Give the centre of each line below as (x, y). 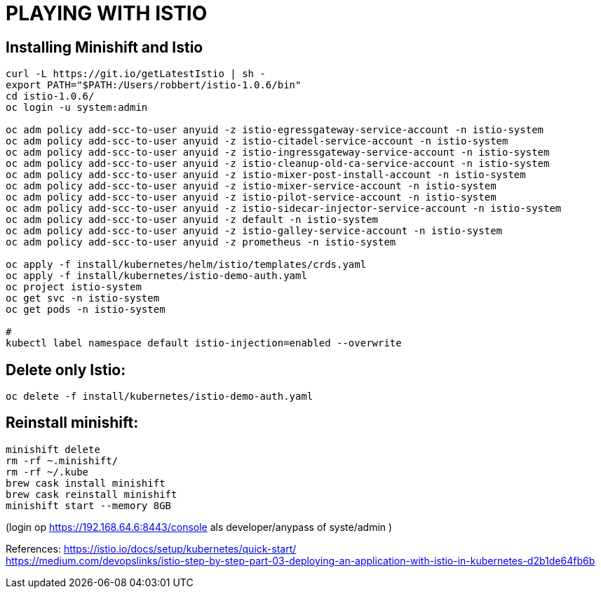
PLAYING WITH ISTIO (107, 13)
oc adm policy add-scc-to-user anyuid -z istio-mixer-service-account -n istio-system (251, 186)
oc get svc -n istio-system (83, 298)
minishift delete (53, 449)
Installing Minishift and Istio (104, 47)
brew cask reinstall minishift (92, 494)
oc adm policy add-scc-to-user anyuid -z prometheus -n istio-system (201, 242)
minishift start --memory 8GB (89, 505)
